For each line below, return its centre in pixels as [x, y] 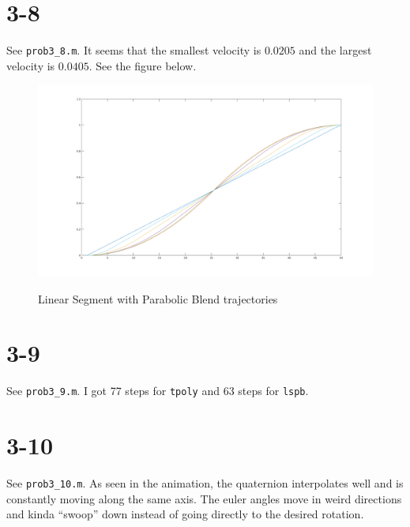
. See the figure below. [143, 65]
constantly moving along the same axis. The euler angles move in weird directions [204, 498]
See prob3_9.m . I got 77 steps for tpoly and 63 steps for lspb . [158, 391]
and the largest [335, 50]
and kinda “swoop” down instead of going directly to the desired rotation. [185, 514]
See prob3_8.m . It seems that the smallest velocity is [134, 50]
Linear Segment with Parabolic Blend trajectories [158, 298]
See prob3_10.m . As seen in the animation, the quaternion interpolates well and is [205, 483]
